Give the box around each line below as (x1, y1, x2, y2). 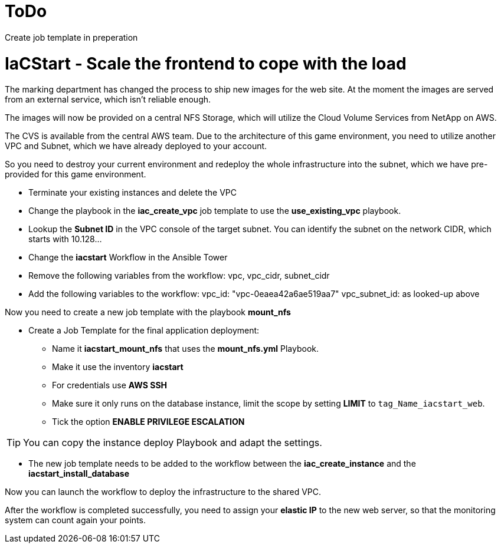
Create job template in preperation (5, 32, 138, 42)
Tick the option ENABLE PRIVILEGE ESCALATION (52, 417, 245, 427)
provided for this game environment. (5, 169, 146, 180)
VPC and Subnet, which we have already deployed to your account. (5, 141, 267, 151)
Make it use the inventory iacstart (52, 362, 184, 372)
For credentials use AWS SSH (52, 380, 168, 391)
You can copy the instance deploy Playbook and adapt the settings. (23, 437, 322, 449)
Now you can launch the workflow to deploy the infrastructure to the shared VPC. (5, 487, 322, 497)
